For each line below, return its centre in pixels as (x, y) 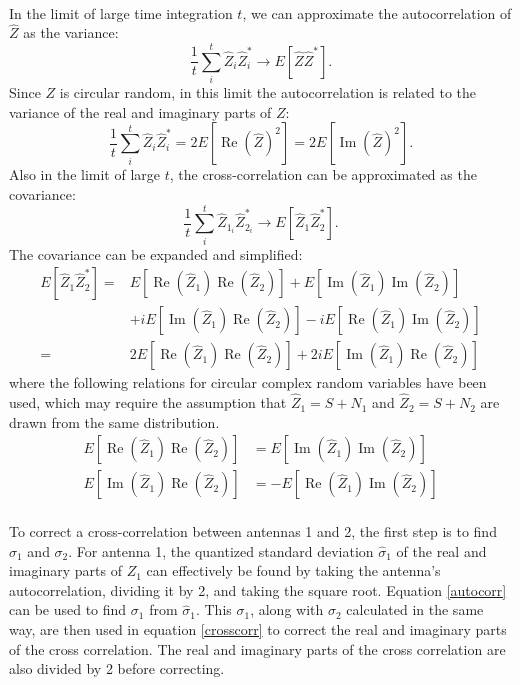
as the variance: (71, 32)
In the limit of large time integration (121, 12)
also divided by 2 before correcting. (117, 668)
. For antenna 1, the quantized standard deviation (221, 550)
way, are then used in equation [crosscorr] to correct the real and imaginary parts (258, 628)
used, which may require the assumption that (148, 402)
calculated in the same (415, 609)
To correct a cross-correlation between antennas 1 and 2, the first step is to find (253, 530)
